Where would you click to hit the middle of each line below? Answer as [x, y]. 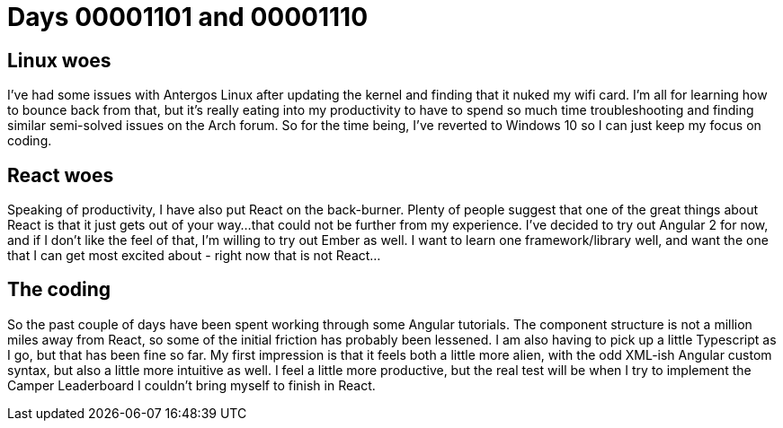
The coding [59, 290]
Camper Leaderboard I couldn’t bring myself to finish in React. [191, 385]
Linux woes [59, 60]
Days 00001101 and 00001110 [188, 17]
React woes [61, 175]
